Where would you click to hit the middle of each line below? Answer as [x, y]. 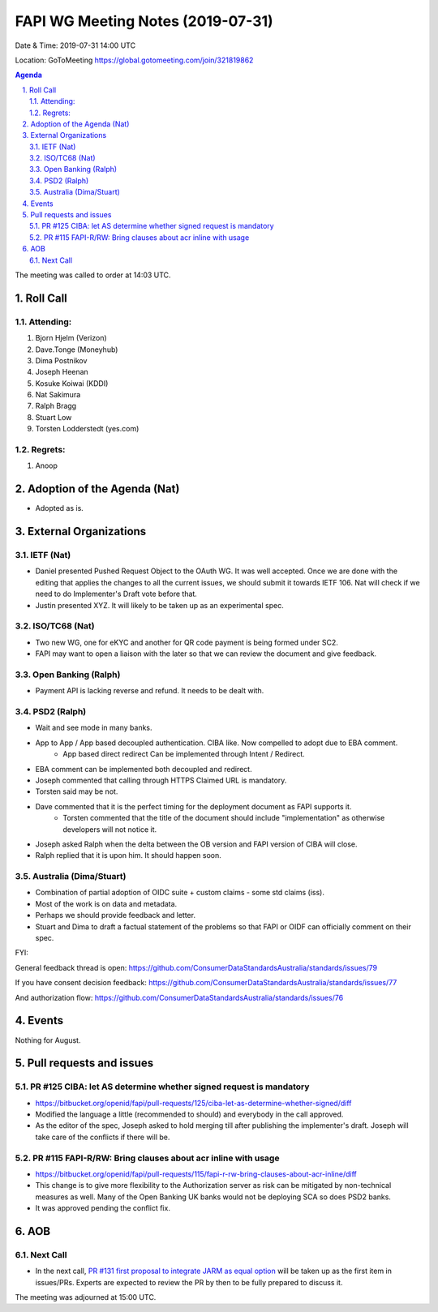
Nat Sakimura [58, 395]
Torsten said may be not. [77, 791]
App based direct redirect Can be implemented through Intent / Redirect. [184, 754]
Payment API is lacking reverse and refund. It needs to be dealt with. [150, 691]
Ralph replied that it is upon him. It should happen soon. [129, 855]
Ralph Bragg [56, 406]
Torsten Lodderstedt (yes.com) [87, 429]
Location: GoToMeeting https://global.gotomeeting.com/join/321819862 [134, 60]
